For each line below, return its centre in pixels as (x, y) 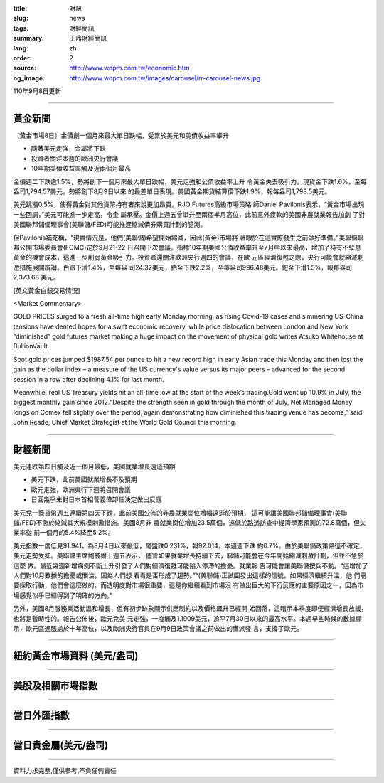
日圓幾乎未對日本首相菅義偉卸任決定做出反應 (96, 500)
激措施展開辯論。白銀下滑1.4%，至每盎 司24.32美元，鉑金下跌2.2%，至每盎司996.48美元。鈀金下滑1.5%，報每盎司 (182, 267)
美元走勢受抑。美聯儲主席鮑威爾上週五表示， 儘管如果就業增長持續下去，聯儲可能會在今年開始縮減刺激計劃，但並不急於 (188, 555)
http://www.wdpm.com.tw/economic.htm (129, 68)
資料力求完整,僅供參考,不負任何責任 (65, 771)
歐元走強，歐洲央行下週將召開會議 (81, 489)
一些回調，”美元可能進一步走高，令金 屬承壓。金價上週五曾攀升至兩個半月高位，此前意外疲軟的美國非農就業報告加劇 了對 (189, 214)
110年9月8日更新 (37, 91)
